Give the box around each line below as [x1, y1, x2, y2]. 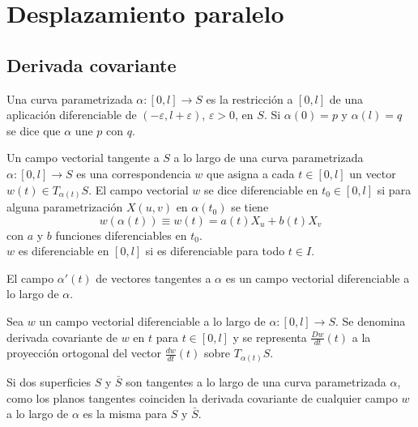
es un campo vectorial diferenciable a [225, 269, 410, 286]
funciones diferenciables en [55, 226, 187, 243]
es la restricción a [206, 90, 293, 107]
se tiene [231, 199, 269, 216]
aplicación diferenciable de [6, 106, 137, 123]
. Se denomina [335, 313, 406, 330]
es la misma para [83, 405, 168, 422]
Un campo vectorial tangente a [6, 149, 160, 166]
